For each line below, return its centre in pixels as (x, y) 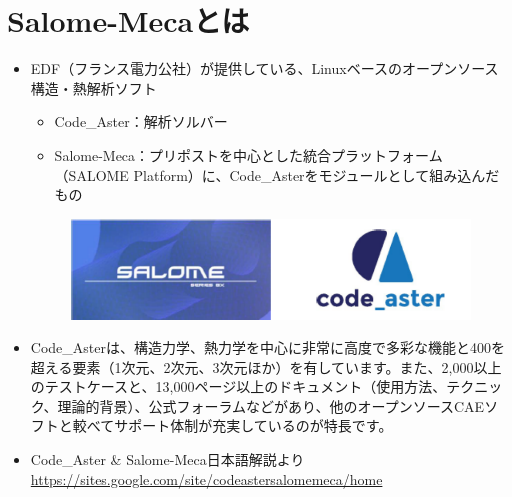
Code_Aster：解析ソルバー (141, 121)
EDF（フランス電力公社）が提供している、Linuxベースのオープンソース (264, 68)
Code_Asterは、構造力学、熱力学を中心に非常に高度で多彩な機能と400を (267, 347)
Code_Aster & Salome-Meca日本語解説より (167, 459)
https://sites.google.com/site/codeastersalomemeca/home (206, 478)
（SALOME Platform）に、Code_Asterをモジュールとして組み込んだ (277, 174)
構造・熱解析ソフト (93, 87)
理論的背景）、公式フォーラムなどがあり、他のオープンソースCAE (271, 405)
